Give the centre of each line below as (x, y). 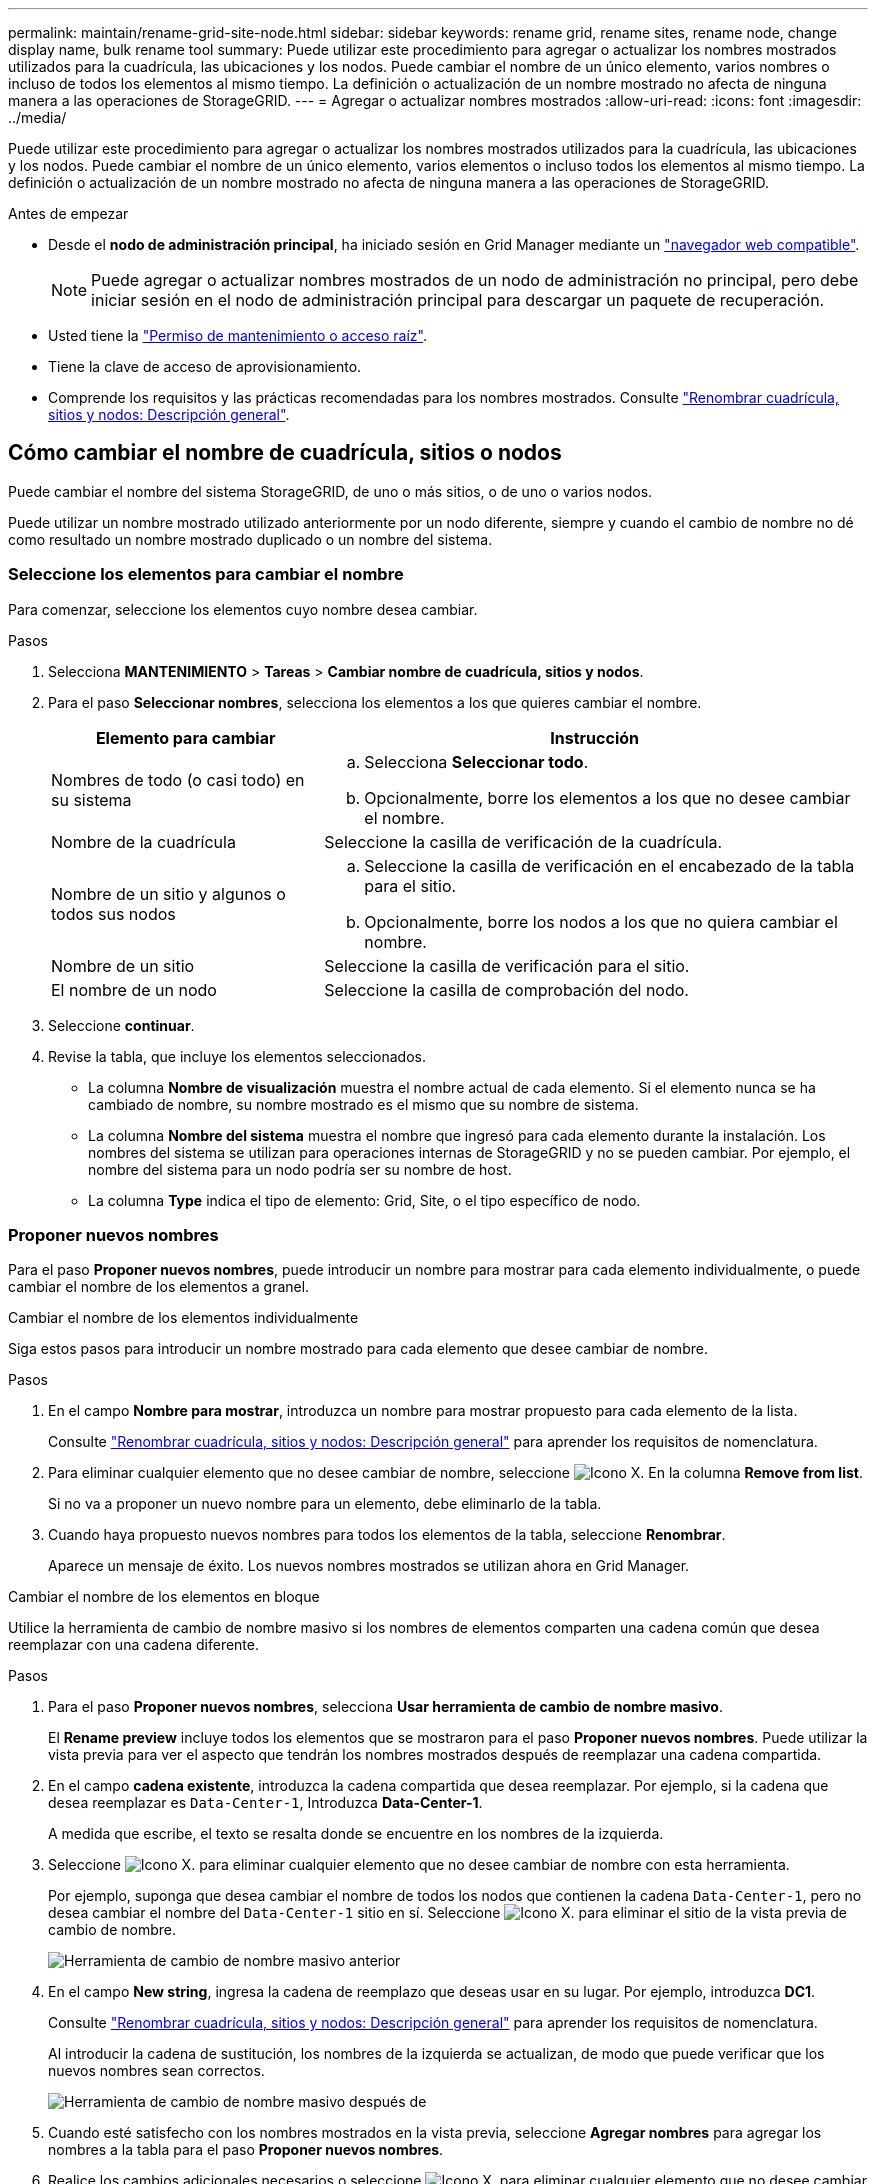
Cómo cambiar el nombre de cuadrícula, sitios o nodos (285, 453)
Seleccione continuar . (121, 1025)
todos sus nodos (113, 913)
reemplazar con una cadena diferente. (134, 1645)
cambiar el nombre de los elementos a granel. (159, 1287)
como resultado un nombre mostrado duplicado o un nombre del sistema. (250, 539)
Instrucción (594, 737)
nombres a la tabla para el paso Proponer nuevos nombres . (246, 2150)
